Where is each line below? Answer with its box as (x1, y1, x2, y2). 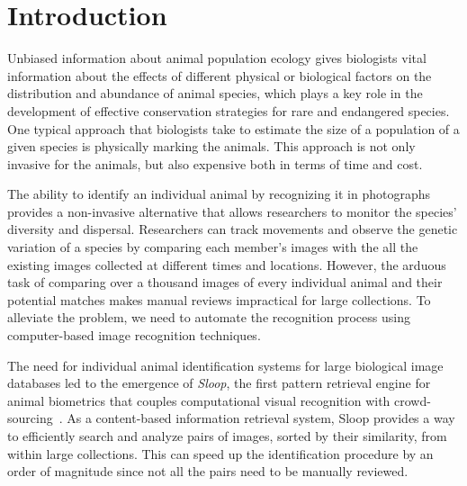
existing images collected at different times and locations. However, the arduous (7, 255, 446, 274)
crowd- (394, 391, 431, 409)
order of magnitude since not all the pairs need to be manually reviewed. (7, 462, 409, 481)
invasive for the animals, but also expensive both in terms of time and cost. (7, 154, 423, 173)
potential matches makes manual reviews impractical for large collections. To (7, 290, 431, 309)
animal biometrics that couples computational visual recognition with (7, 391, 391, 409)
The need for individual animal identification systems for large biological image (7, 355, 444, 374)
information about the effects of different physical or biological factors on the (7, 66, 432, 85)
